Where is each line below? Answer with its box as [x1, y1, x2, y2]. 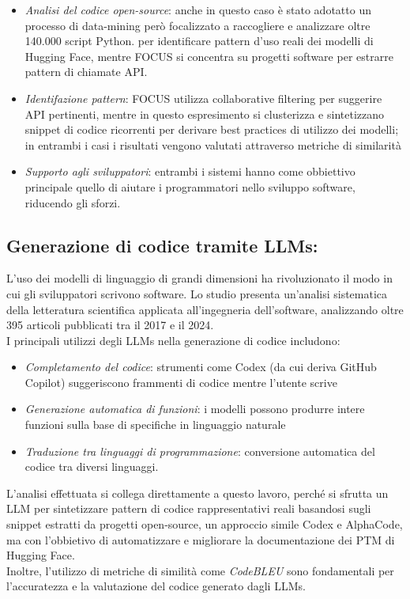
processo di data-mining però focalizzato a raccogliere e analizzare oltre [24, 17, 371, 33]
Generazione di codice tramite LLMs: [6, 233, 318, 257]
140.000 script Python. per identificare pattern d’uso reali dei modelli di [24, 32, 374, 49]
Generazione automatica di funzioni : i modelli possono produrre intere [24, 400, 365, 417]
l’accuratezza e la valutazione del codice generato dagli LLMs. [6, 578, 306, 594]
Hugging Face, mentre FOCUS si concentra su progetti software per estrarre [24, 47, 393, 64]
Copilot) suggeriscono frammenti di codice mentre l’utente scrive [24, 373, 337, 390]
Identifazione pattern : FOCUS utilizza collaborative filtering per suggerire [24, 89, 382, 106]
